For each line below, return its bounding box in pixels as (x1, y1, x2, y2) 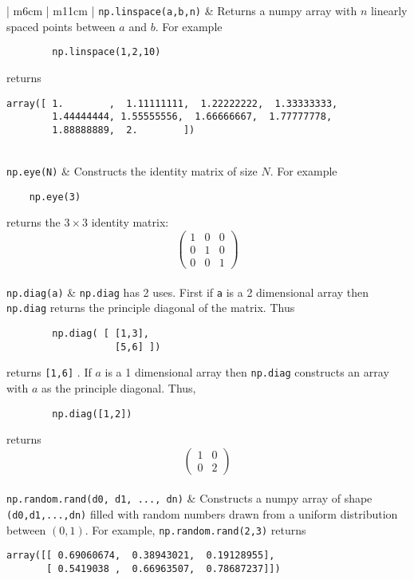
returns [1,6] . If (6, 364, 92, 381)
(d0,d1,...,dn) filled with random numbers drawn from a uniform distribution (6, 506, 398, 523)
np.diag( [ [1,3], (52, 328, 149, 340)
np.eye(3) (29, 191, 81, 203)
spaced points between (6, 18, 116, 34)
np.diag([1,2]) (52, 408, 132, 420)
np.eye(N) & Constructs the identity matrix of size (6, 163, 258, 180)
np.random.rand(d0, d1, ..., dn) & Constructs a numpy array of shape (6, 490, 373, 507)
